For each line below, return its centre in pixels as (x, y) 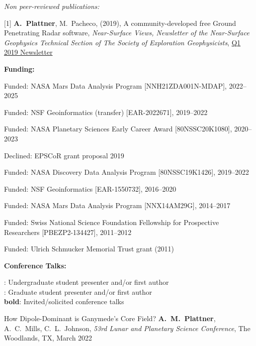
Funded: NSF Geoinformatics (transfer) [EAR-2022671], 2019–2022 (106, 112)
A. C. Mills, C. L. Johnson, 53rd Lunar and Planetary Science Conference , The (127, 328)
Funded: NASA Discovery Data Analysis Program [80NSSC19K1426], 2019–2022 (127, 172)
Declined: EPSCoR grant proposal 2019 (64, 155)
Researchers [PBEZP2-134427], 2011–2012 (68, 232)
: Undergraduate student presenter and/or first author (86, 282)
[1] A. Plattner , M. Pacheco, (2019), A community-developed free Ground (120, 23)
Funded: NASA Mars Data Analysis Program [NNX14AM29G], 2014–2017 (117, 205)
